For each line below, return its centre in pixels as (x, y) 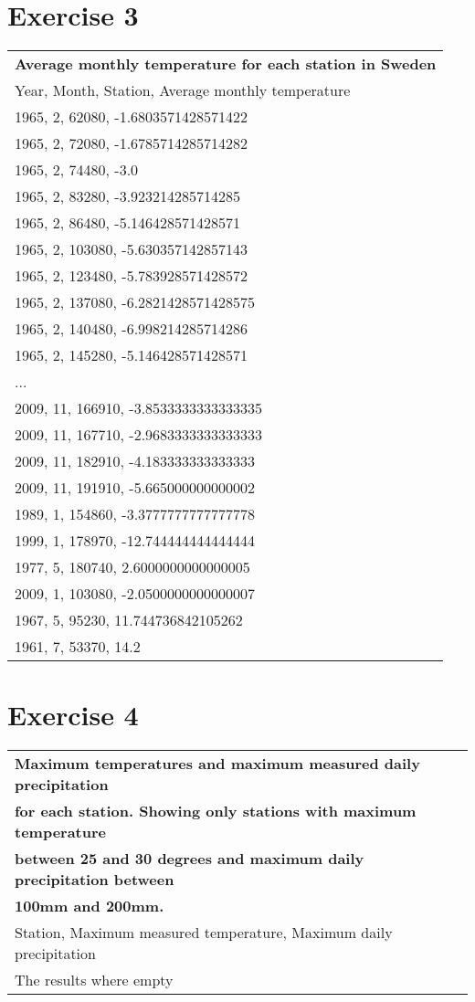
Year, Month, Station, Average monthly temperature (183, 90)
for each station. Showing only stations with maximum (216, 811)
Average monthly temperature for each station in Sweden (226, 64)
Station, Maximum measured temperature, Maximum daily (204, 933)
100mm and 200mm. (90, 906)
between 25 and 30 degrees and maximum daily (190, 859)
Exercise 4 (73, 715)
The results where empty (94, 980)
